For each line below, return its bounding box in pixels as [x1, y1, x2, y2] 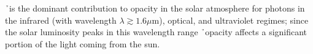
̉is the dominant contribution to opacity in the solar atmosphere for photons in [5, 2, 305, 14]
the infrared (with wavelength [5, 13, 117, 26]
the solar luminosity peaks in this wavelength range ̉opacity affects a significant [5, 25, 307, 38]
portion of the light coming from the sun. [5, 37, 160, 50]
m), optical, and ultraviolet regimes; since [152, 13, 309, 26]
